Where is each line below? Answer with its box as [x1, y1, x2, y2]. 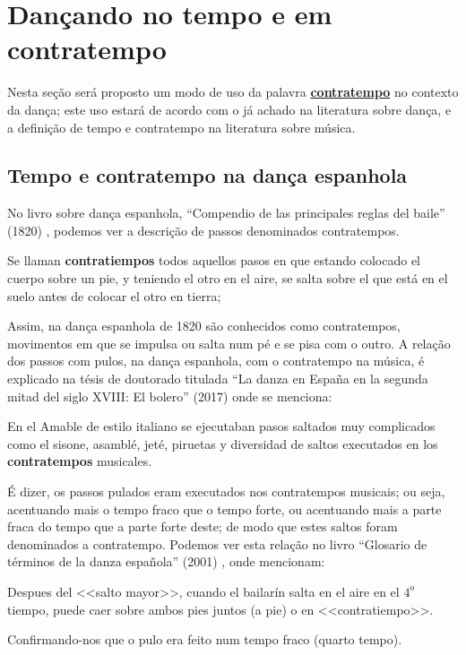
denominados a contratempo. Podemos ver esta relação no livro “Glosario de [7, 534, 427, 553]
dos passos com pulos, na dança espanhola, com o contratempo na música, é [7, 351, 425, 370]
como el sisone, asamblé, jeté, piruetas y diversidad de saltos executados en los [7, 434, 438, 452]
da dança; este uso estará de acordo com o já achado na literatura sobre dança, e [7, 99, 452, 118]
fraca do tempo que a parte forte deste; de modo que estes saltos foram [7, 517, 398, 536]
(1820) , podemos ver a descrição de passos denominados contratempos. [7, 220, 400, 239]
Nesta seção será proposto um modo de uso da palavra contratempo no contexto [7, 82, 459, 101]
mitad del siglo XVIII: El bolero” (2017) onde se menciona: [7, 386, 332, 405]
